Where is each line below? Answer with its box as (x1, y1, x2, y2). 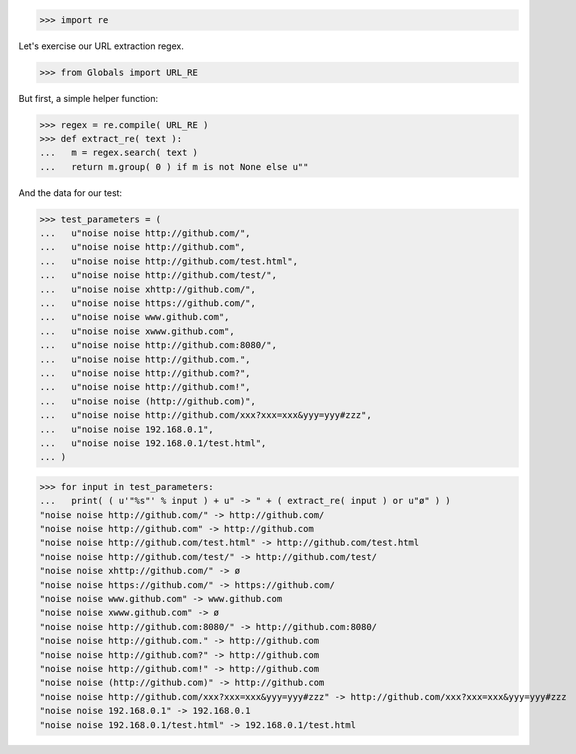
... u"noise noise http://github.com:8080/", (39, 340, 277, 351)
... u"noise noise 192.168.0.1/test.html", (39, 437, 267, 449)
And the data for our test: (18, 186, 123, 199)
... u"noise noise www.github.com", (39, 311, 230, 323)
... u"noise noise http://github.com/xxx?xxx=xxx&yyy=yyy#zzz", (39, 410, 372, 421)
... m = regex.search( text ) (39, 147, 199, 159)
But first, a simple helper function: (18, 92, 159, 104)
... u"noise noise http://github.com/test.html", (39, 255, 299, 267)
